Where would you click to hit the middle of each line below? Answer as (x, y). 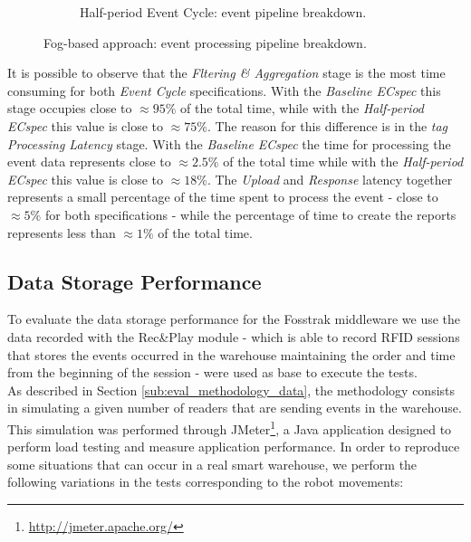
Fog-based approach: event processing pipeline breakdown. (205, 42)
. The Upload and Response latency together (330, 179)
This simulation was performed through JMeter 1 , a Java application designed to (230, 427)
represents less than (62, 232)
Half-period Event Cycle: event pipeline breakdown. (223, 12)
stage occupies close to (70, 108)
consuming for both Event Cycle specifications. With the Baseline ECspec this (224, 90)
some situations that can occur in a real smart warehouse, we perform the (212, 464)
